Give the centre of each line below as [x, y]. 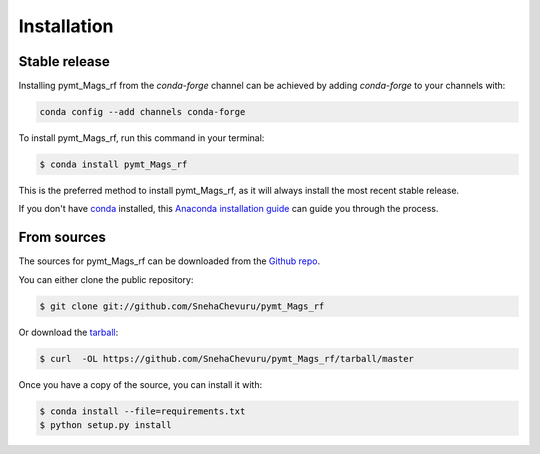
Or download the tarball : [68, 332]
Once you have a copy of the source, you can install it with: [140, 384]
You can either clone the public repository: [106, 279]
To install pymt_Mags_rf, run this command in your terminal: [141, 138]
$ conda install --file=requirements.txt [142, 411]
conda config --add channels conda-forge [142, 112]
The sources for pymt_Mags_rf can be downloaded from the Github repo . [169, 261]
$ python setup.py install [105, 425]
